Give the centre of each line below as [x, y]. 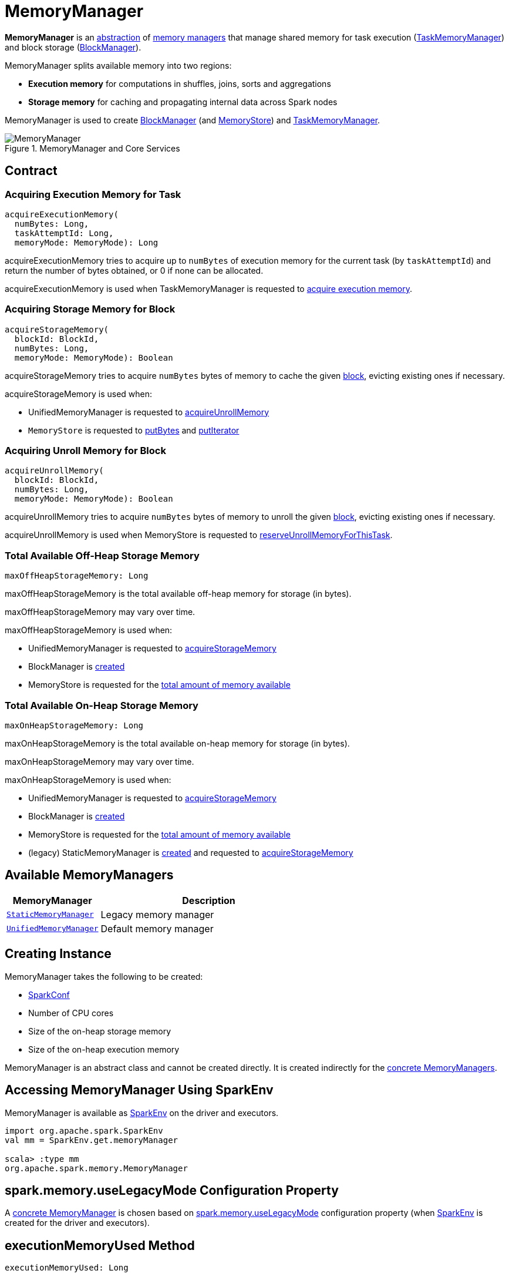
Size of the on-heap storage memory [100, 1031]
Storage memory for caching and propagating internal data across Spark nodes [183, 102]
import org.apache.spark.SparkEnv [84, 1130]
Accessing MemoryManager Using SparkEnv [139, 1090]
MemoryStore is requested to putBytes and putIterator [134, 430]
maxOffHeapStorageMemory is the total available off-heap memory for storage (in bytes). [178, 594]
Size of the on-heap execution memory [104, 1049]
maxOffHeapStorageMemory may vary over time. [100, 612]
